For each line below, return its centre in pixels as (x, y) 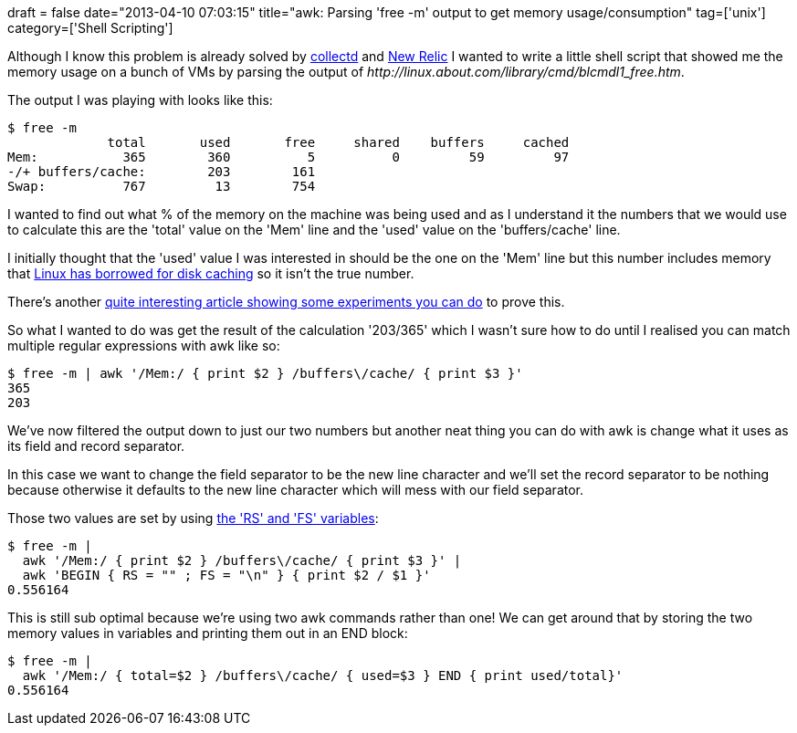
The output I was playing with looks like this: (140, 100)
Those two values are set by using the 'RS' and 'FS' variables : (193, 518)
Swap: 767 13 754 (162, 186)
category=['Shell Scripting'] (90, 28)
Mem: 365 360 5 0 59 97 (288, 157)
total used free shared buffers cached (338, 142)
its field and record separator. (96, 446)
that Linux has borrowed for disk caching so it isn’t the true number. (211, 273)
